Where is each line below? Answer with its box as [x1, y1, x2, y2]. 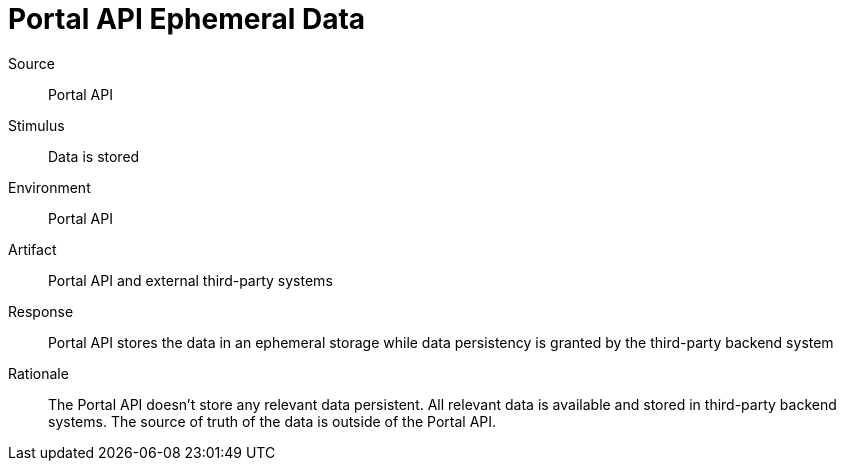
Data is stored [48, 147, 140, 165]
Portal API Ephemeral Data [8, 2, 366, 36]
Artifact [8, 240, 57, 258]
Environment [8, 178, 91, 196]
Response [8, 302, 74, 320]
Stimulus [8, 116, 65, 134]
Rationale [8, 364, 69, 382]
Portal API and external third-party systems [48, 271, 333, 289]
